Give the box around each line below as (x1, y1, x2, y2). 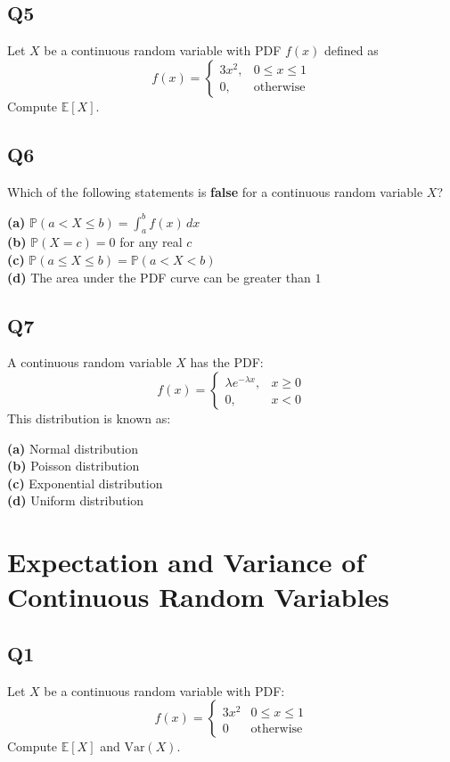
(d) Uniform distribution (7, 491, 144, 510)
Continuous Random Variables (7, 578, 389, 615)
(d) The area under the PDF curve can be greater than (7, 267, 311, 286)
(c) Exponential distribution (7, 473, 163, 492)
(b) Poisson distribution (7, 456, 140, 475)
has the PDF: (190, 353, 264, 372)
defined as (324, 41, 379, 60)
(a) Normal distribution (7, 438, 138, 457)
